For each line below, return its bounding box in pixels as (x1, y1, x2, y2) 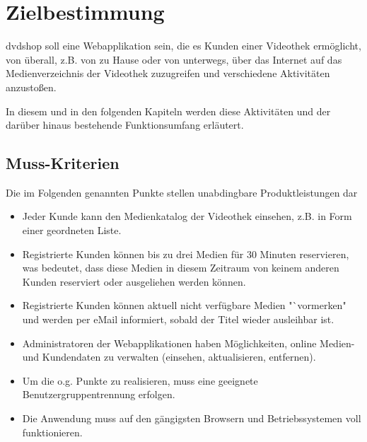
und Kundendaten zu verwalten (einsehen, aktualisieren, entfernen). (22, 349, 316, 364)
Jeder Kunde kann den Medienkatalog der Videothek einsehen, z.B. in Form (22, 209, 352, 223)
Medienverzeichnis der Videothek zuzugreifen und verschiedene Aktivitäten (6, 66, 330, 81)
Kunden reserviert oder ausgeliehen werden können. (22, 274, 246, 289)
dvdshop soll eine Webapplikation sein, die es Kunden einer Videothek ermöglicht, (6, 38, 361, 53)
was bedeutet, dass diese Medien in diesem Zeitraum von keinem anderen (22, 260, 339, 275)
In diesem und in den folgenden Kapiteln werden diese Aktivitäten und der (6, 103, 331, 118)
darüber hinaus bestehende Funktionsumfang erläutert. (6, 117, 244, 132)
